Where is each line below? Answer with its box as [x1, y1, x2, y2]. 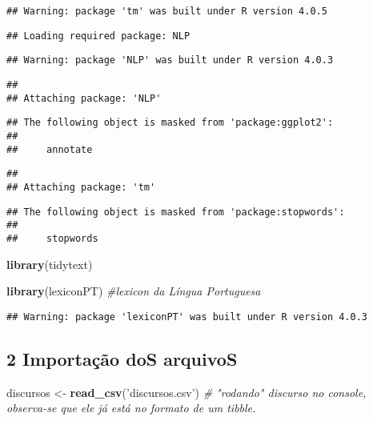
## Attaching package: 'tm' [6, 181, 156, 193]
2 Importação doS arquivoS [6, 346, 238, 371]
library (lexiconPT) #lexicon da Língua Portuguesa [6, 283, 261, 299]
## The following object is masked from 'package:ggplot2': [6, 117, 334, 129]
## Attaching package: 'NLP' [6, 92, 162, 104]
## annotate [6, 143, 93, 155]
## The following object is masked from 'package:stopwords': [6, 206, 345, 218]
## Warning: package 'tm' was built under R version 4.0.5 [6, 6, 327, 17]
